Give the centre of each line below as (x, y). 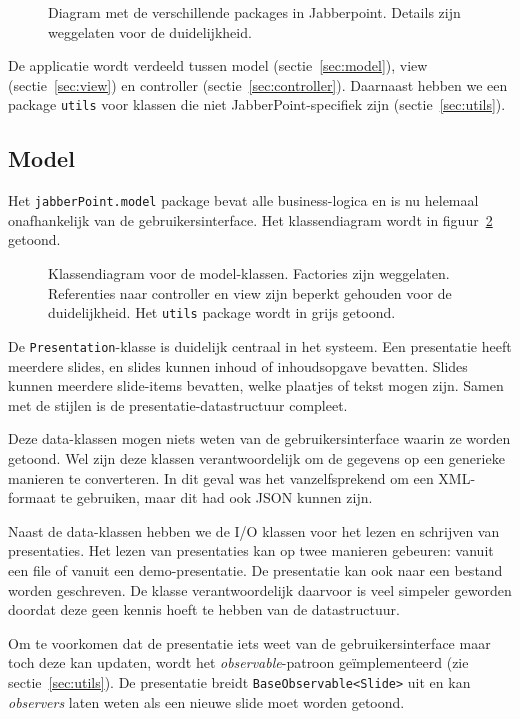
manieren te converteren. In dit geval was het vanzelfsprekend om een (221, 477)
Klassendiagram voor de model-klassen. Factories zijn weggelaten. (249, 273)
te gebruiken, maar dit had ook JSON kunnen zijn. (216, 497)
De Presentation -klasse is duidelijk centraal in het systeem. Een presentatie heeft (260, 345)
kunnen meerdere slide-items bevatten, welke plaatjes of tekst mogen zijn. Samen (256, 385)
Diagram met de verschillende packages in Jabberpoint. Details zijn (254, 12)
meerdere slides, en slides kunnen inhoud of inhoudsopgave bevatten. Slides (238, 365)
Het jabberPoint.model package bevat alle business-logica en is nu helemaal (243, 200)
